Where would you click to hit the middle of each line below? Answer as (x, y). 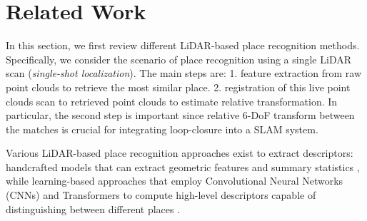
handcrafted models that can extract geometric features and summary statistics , (183, 166)
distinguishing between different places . (93, 209)
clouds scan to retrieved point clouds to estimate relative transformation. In (172, 101)
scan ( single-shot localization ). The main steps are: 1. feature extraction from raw (183, 73)
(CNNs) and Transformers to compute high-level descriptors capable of (161, 195)
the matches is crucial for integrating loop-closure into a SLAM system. (162, 129)
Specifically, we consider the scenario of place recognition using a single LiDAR (179, 59)
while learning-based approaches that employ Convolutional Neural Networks (175, 181)
